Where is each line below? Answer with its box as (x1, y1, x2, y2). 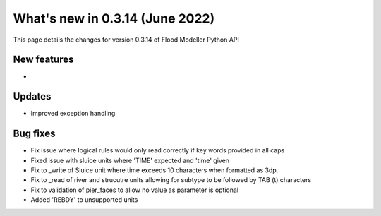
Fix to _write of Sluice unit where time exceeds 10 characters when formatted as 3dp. (30, 166, 279, 174)
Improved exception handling (30, 109, 116, 118)
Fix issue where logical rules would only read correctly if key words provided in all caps (30, 146, 285, 155)
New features (13, 54, 74, 66)
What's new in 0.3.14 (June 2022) (13, 11, 215, 26)
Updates (13, 90, 52, 102)
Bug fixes (13, 128, 56, 140)
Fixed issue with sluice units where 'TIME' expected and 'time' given (30, 156, 229, 164)
